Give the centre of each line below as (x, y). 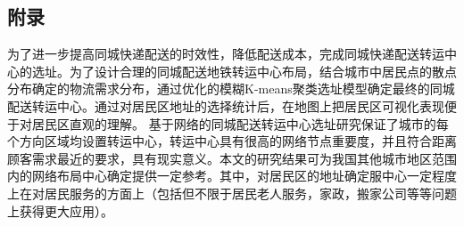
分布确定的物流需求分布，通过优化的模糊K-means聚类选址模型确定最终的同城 (231, 89)
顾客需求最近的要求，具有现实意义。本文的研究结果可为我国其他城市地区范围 (232, 158)
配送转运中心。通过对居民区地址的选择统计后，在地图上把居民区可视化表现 (226, 105)
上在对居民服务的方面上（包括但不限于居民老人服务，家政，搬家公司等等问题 (232, 193)
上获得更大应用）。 (60, 210)
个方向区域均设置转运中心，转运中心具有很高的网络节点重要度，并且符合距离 (232, 141)
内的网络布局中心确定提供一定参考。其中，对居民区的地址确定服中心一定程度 (232, 176)
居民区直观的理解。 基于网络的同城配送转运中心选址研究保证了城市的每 (240, 123)
